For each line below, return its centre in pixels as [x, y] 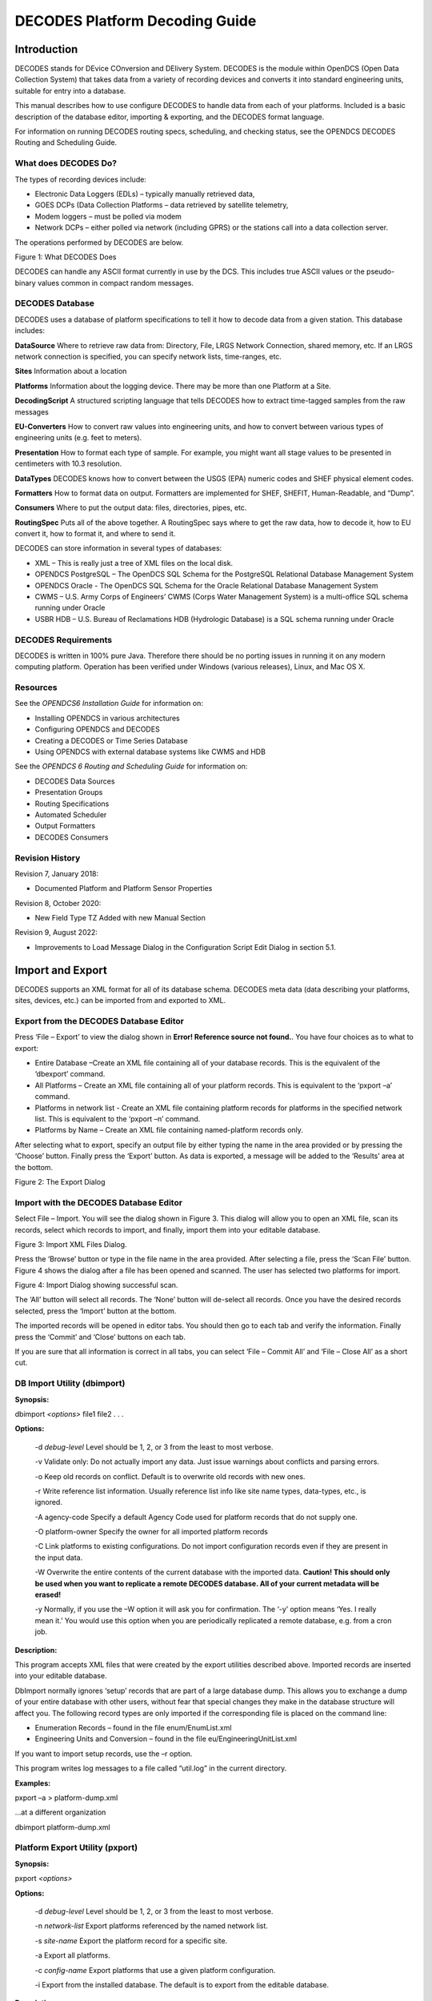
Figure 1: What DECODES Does [66, 257]
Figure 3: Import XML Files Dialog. [71, 1244]
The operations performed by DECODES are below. [99, 242]
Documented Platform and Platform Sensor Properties [124, 888]
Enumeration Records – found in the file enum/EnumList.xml [133, 1727]
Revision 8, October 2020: [58, 903]
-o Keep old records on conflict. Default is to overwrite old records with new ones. [170, 1476]
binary [25, 283]
